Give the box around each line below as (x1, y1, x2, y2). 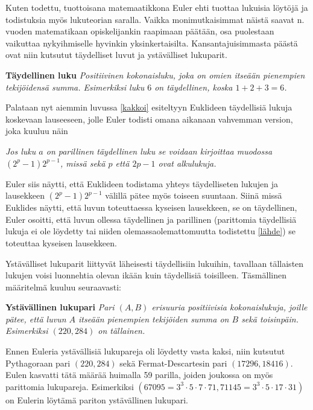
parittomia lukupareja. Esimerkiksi (5, 380, 134, 392)
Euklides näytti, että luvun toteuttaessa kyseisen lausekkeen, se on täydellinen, (5, 201, 297, 214)
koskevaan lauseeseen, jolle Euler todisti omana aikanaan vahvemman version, (5, 112, 293, 125)
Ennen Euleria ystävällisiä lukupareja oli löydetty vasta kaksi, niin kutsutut (5, 345, 285, 357)
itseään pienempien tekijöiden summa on (78, 312, 229, 325)
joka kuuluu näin (5, 124, 68, 137)
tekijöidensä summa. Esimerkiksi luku (5, 80, 145, 93)
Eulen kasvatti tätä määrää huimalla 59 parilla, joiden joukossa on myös (5, 368, 273, 381)
